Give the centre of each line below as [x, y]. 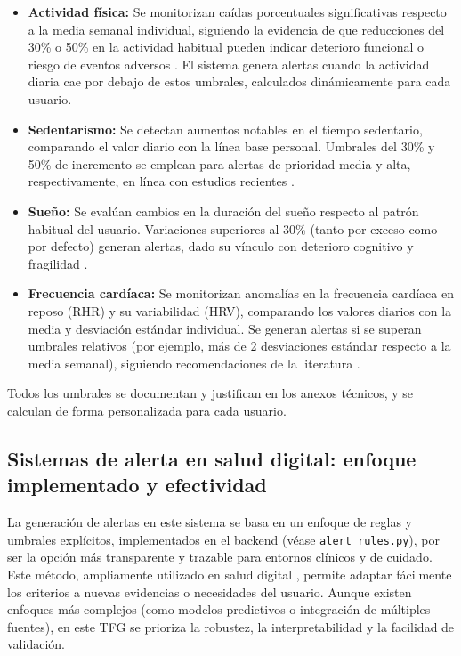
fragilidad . [58, 263]
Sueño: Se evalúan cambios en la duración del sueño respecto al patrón [223, 211]
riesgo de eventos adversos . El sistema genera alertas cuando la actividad [229, 64]
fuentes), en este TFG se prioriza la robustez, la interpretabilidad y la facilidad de [231, 626]
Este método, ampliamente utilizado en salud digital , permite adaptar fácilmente [230, 574]
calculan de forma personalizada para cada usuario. [147, 410]
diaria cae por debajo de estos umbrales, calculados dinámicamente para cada [239, 81]
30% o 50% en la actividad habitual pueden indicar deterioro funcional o [226, 47]
